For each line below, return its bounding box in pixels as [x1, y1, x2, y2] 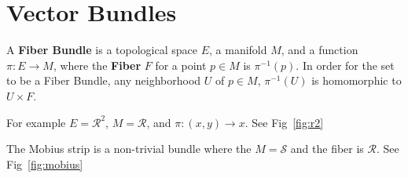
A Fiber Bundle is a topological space [6, 42, 197, 58]
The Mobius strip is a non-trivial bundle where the [6, 140, 252, 157]
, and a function [281, 42, 358, 58]
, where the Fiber [53, 56, 142, 73]
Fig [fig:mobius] [6, 155, 83, 172]
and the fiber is [290, 140, 364, 157]
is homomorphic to [311, 72, 402, 89]
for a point [155, 56, 207, 73]
